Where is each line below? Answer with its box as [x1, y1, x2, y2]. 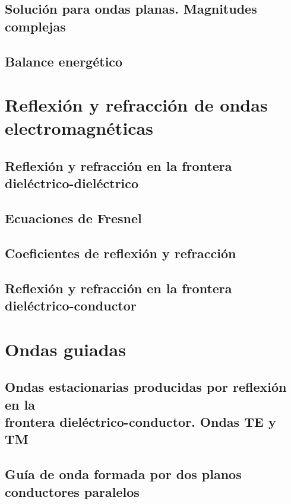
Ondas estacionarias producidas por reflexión [5, 378, 287, 396]
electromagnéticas [5, 116, 153, 140]
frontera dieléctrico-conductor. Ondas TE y [5, 412, 276, 430]
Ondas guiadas [5, 337, 126, 361]
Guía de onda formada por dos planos [5, 465, 242, 483]
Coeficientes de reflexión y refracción [5, 243, 236, 262]
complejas [5, 17, 66, 35]
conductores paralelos [5, 482, 140, 500]
